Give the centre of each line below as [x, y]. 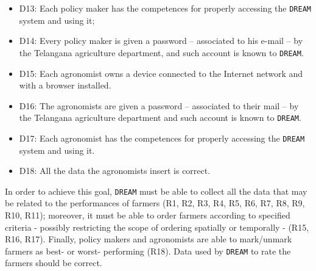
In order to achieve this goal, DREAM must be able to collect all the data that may [156, 191]
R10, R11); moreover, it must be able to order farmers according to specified [148, 215]
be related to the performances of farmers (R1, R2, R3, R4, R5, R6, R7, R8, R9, [155, 203]
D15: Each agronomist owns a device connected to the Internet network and [161, 73]
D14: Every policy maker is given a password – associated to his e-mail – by [161, 41]
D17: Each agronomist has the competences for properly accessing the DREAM [162, 138]
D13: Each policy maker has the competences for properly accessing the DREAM [165, 8]
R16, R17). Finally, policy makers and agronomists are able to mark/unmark [149, 239]
